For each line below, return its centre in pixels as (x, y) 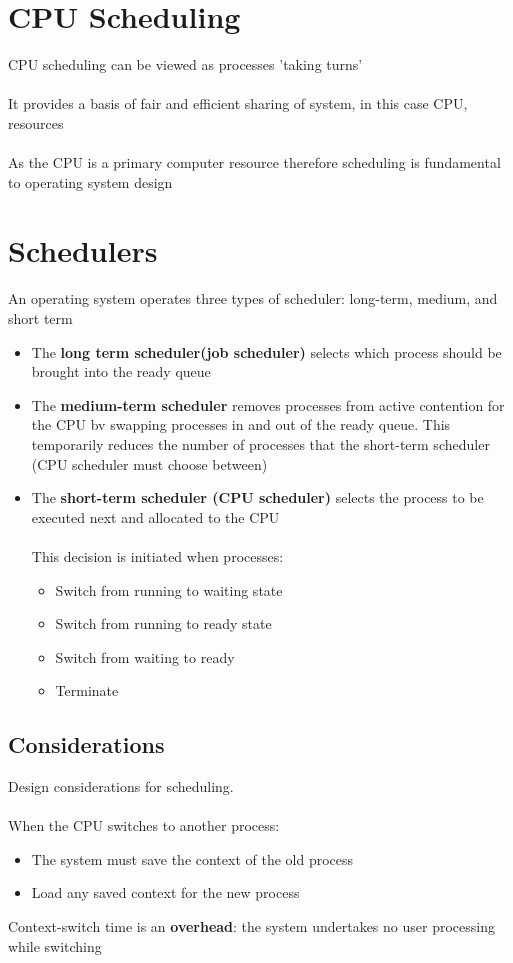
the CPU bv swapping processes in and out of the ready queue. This (241, 424)
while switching (55, 945)
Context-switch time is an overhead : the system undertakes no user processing (251, 926)
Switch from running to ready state (163, 623)
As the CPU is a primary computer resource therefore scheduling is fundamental (254, 162)
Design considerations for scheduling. (121, 786)
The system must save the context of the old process (192, 858)
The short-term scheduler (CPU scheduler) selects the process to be (257, 497)
